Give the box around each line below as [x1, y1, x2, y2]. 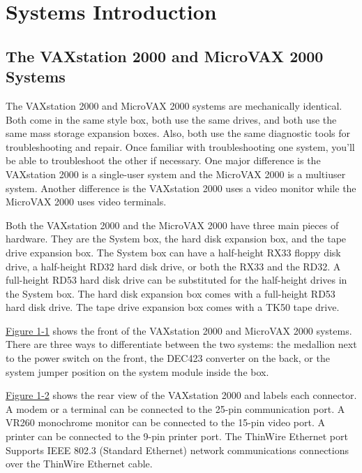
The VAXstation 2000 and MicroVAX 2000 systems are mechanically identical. [6, 98, 342, 112]
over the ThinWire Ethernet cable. [6, 456, 153, 471]
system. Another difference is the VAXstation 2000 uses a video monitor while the [6, 180, 356, 195]
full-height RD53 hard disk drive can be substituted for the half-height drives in [6, 272, 347, 287]
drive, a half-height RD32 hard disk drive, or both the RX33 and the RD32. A [6, 259, 341, 273]
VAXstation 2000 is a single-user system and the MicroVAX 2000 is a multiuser [6, 166, 346, 181]
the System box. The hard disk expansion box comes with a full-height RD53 [6, 286, 335, 300]
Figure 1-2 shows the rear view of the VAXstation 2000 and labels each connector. [6, 388, 357, 402]
